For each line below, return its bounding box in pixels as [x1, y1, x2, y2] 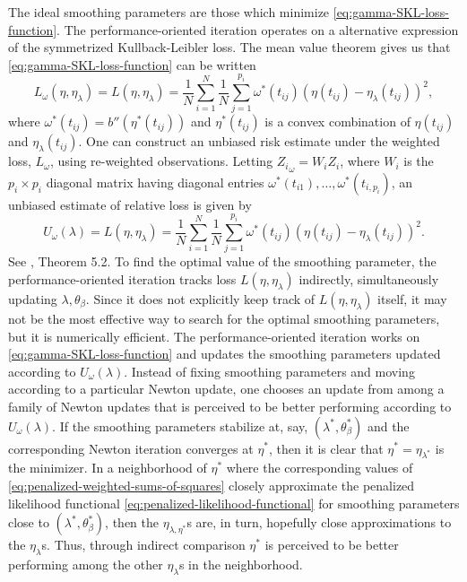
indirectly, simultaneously [298, 269, 439, 288]
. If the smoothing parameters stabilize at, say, [52, 416, 308, 435]
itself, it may [377, 289, 447, 308]
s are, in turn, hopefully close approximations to [186, 513, 452, 532]
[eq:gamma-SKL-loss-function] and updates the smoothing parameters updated [8, 344, 441, 363]
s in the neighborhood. [178, 554, 303, 573]
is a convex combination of [264, 112, 411, 131]
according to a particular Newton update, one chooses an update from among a [8, 379, 445, 398]
